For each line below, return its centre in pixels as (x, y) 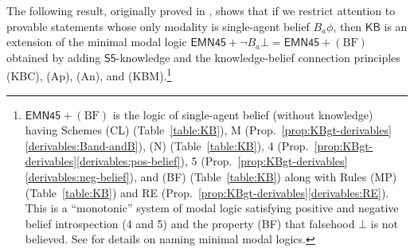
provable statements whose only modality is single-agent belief (158, 26)
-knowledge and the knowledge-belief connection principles (258, 57)
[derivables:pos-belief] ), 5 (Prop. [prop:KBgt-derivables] (212, 161)
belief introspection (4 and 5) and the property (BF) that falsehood (190, 223)
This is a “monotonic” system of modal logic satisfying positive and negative (212, 208)
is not (385, 223)
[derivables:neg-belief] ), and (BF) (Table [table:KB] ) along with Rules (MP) (211, 176)
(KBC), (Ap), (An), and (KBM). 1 (89, 75)
